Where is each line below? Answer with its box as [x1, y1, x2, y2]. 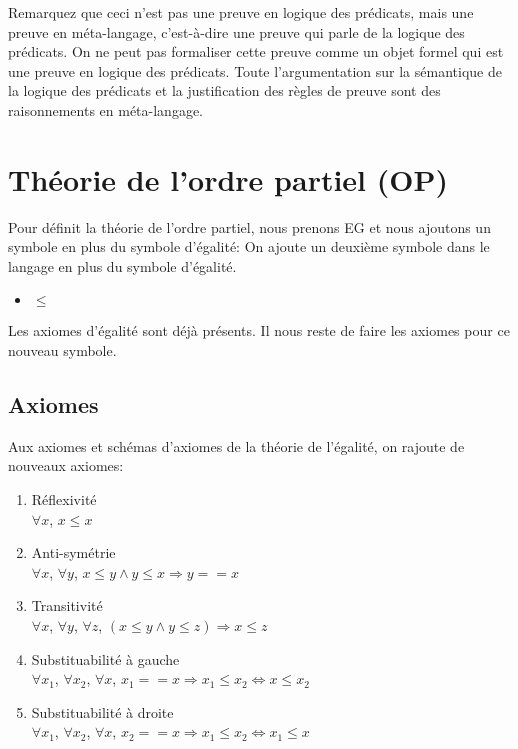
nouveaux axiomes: [8, 455, 124, 476]
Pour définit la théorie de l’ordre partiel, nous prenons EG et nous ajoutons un [8, 216, 491, 237]
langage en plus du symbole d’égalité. [8, 255, 237, 276]
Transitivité [31, 595, 103, 616]
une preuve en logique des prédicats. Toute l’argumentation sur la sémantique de [8, 60, 502, 81]
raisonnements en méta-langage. [8, 99, 204, 120]
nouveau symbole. [8, 340, 117, 361]
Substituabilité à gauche [31, 648, 180, 669]
